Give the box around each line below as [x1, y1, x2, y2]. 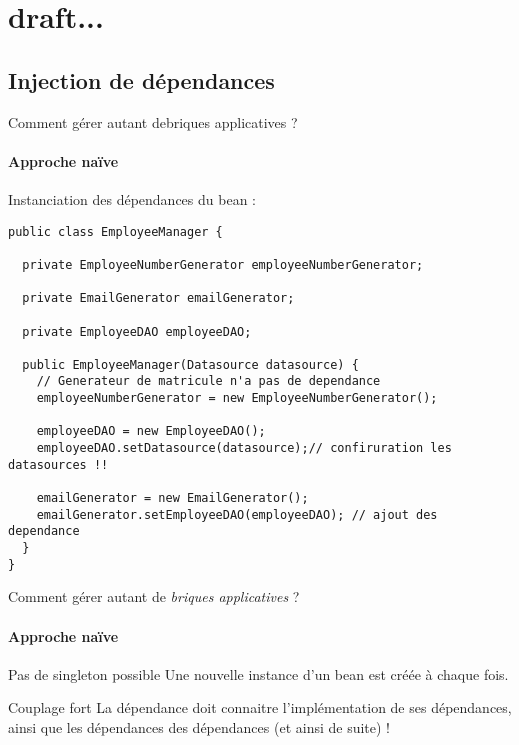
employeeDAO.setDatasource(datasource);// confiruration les [36, 441, 452, 456]
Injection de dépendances [8, 64, 275, 95]
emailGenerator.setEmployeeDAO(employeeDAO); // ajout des [36, 507, 438, 522]
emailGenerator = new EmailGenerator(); [36, 491, 309, 506]
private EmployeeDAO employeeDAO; [22, 324, 252, 339]
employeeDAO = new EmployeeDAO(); [36, 424, 266, 439]
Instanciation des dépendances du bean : [8, 188, 256, 209]
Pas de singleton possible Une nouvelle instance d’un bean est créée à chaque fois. [8, 663, 509, 684]
